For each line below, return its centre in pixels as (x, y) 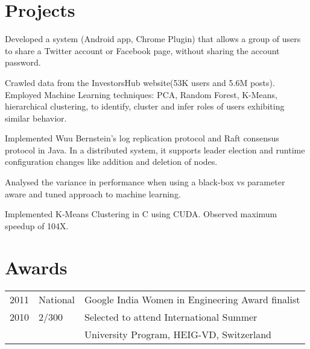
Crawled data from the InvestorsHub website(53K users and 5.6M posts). (140, 82)
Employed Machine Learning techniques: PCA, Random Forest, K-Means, (141, 94)
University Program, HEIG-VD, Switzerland (178, 334)
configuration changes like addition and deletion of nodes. (111, 162)
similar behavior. (36, 118)
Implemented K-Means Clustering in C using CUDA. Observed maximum (141, 214)
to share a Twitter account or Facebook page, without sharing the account (142, 50)
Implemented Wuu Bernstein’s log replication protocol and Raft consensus (142, 138)
